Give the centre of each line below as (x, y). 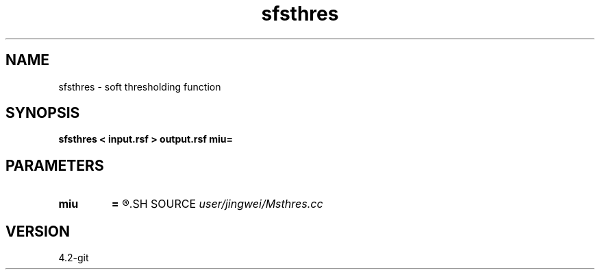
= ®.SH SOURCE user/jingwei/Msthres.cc (217, 204)
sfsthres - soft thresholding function (140, 86)
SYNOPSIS (43, 113)
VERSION (38, 231)
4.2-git (74, 258)
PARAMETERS (55, 165)
